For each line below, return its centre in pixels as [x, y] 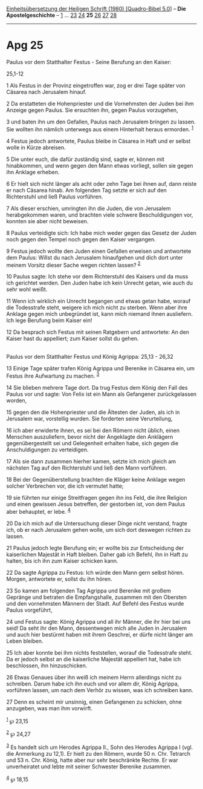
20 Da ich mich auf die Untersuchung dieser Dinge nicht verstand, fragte [97, 523]
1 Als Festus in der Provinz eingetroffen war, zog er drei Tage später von [96, 85]
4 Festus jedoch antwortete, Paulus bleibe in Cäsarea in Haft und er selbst [98, 141]
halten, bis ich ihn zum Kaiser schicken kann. [62, 561]
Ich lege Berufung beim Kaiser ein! [49, 321]
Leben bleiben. [25, 641]
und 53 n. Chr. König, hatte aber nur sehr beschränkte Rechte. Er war [92, 760]
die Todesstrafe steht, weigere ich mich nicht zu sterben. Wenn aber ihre [97, 307]
